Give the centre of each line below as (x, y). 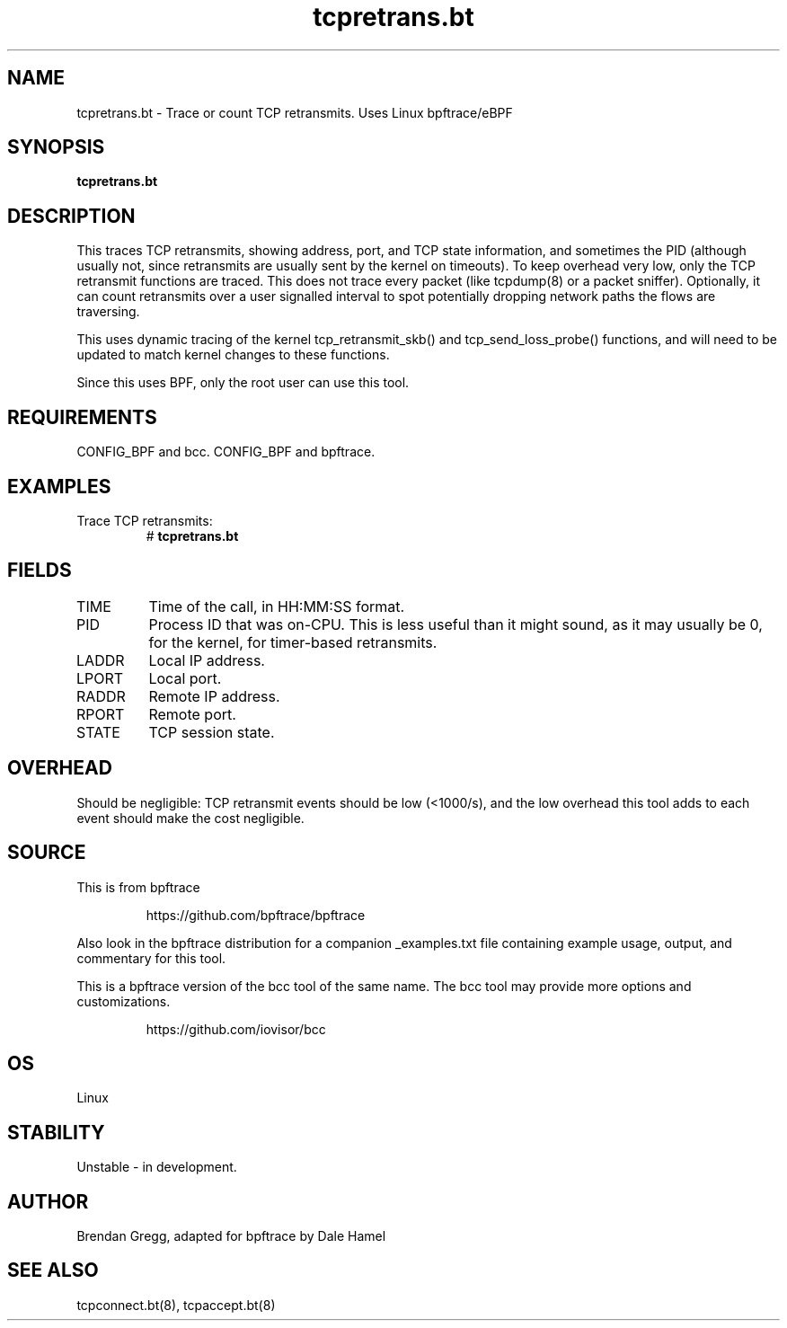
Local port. (185, 678)
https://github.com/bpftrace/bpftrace (256, 915)
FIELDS (40, 571)
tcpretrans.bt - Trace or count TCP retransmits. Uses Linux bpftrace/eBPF (295, 112)
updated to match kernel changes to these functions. (233, 355)
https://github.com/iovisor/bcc (236, 1029)
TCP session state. (212, 732)
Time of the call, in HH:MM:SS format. (277, 606)
